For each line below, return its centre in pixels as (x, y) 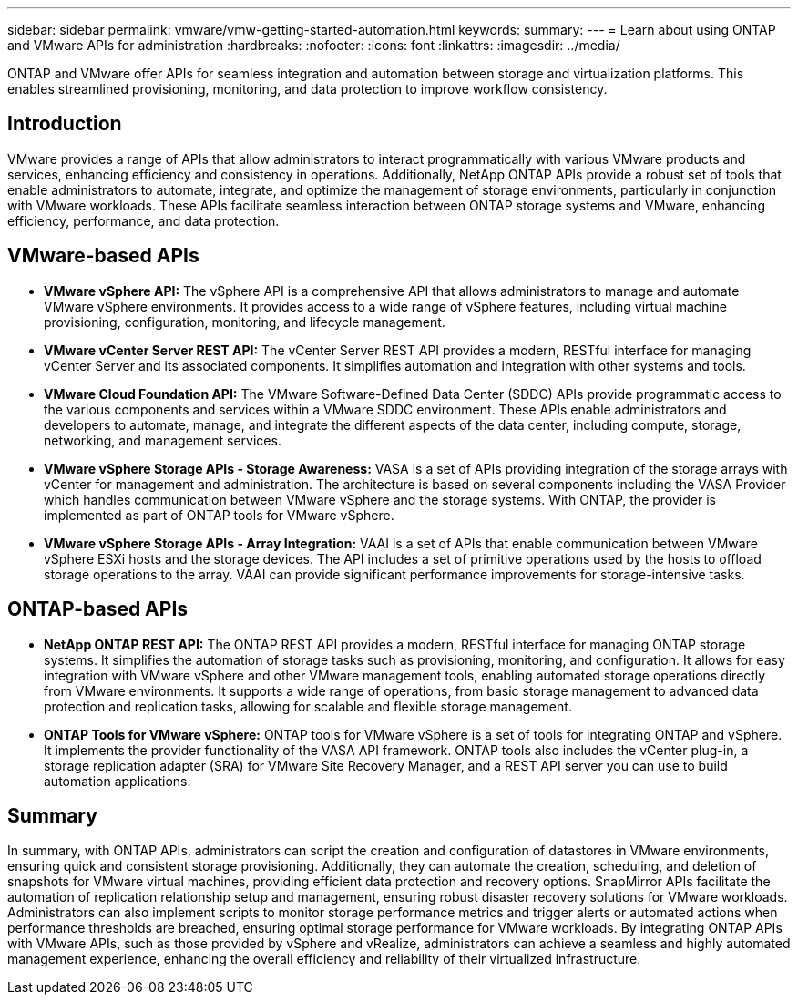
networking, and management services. (163, 440)
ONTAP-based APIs (98, 609)
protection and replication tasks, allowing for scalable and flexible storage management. (308, 706)
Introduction (65, 124)
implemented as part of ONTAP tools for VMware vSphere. (219, 515)
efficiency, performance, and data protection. (143, 220)
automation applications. (118, 781)
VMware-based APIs (103, 256)
